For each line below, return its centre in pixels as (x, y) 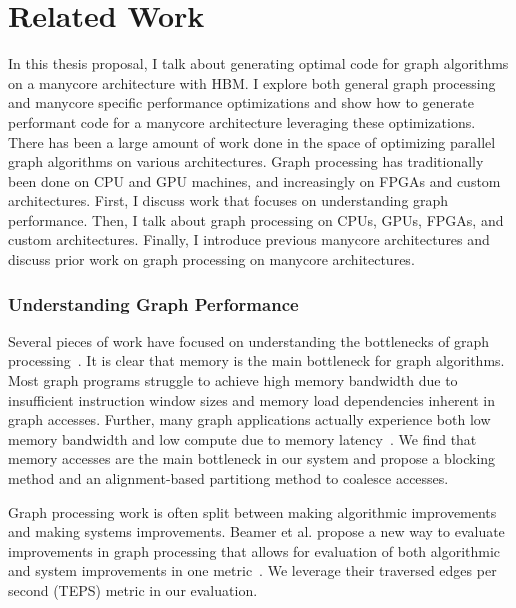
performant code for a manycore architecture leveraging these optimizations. (242, 121)
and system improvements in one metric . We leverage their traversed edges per (252, 570)
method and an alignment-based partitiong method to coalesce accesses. (228, 478)
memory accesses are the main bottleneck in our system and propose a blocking (252, 458)
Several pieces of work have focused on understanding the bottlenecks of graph (249, 340)
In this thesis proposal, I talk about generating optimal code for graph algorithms (258, 63)
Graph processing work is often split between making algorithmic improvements (252, 511)
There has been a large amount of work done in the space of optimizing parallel (252, 141)
